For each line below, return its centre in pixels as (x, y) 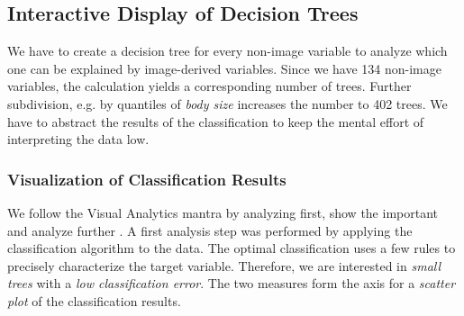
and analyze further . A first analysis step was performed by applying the (210, 230)
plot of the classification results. (94, 300)
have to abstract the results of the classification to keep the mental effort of (216, 121)
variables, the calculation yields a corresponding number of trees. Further (209, 86)
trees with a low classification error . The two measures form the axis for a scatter (232, 283)
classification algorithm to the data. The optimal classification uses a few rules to (232, 248)
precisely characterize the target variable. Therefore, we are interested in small (224, 265)
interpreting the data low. (78, 139)
